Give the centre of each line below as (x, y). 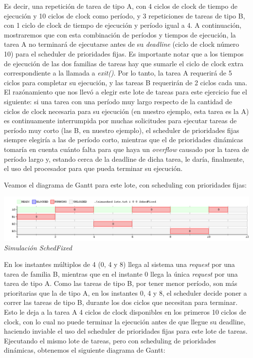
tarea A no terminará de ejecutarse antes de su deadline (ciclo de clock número (122, 44)
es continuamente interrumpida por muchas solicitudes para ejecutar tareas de (120, 121)
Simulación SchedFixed (38, 248)
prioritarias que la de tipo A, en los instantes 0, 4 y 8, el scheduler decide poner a (126, 292)
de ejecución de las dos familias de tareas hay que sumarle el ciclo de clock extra (124, 63)
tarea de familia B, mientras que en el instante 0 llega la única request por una (121, 273)
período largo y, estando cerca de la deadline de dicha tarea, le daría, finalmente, (124, 159)
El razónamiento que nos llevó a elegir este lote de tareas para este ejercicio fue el (126, 92)
